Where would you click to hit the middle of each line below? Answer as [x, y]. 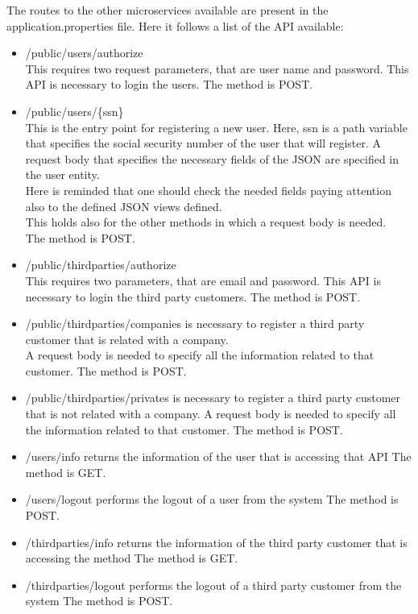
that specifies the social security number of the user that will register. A [203, 143]
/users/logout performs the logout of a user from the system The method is [212, 499]
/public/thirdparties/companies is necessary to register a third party [195, 324]
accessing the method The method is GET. [132, 558]
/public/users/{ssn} [74, 111]
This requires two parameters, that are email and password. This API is [203, 280]
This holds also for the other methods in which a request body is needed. [206, 222]
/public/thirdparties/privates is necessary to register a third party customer [213, 398]
